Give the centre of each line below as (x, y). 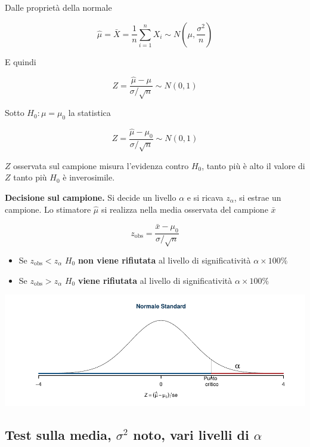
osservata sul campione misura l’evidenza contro (101, 165)
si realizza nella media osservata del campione (185, 209)
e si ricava (205, 198)
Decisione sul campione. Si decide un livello (91, 198)
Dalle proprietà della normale (58, 7)
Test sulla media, (58, 434)
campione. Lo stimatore (48, 209)
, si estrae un (258, 198)
